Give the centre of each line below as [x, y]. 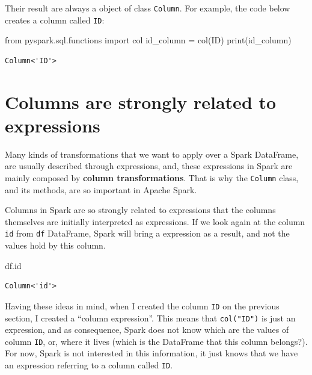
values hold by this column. [55, 245]
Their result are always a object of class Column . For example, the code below [148, 8]
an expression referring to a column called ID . [89, 365]
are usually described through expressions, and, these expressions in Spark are [149, 166]
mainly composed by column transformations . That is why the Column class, [152, 178]
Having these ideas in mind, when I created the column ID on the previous [142, 305]
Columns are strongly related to [141, 101]
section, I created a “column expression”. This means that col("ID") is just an [150, 318]
